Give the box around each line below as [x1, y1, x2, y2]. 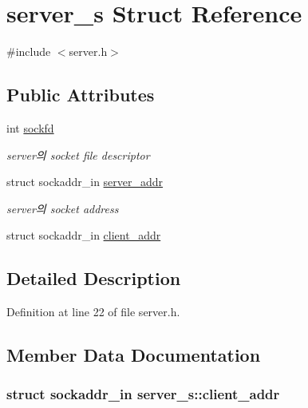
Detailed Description [6, 266, 181, 291]
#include [6, 43, 51, 60]
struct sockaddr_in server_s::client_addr [6, 384, 280, 404]
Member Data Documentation [6, 343, 261, 367]
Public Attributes [6, 82, 155, 107]
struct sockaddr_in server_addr [6, 173, 164, 190]
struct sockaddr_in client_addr [6, 227, 161, 244]
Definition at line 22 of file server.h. [6, 303, 180, 320]
